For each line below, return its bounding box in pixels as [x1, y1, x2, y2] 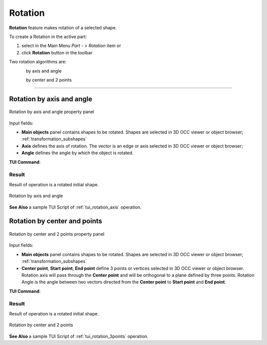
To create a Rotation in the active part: [9, 34, 87, 40]
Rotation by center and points [9, 217, 102, 225]
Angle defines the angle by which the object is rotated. [21, 150, 133, 156]
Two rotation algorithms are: [9, 59, 67, 65]
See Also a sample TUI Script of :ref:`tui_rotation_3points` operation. [9, 333, 148, 339]
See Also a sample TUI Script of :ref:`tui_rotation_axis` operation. [9, 204, 142, 210]
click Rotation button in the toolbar [21, 49, 92, 55]
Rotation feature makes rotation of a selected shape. [9, 25, 117, 31]
